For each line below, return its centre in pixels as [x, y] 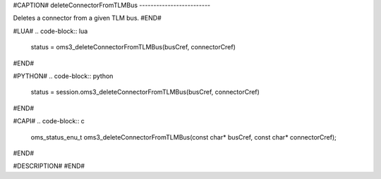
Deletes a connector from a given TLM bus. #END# [87, 18]
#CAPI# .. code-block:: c [49, 121]
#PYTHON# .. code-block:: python [63, 76]
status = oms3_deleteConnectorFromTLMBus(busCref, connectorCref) [133, 47]
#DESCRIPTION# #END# [49, 166]
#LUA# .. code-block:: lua [50, 31]
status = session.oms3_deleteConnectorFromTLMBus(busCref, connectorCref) [145, 92]
